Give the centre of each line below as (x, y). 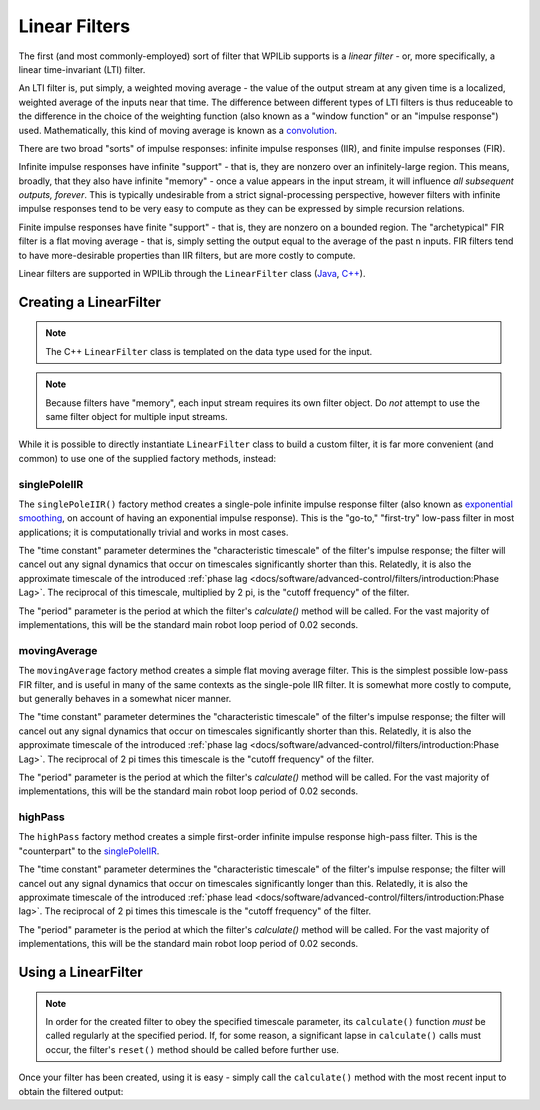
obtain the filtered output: (71, 1091)
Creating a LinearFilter (90, 301)
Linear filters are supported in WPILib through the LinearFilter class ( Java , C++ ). (192, 274)
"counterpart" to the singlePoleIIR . (89, 851)
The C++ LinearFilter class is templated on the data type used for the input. (209, 351)
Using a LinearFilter (81, 971)
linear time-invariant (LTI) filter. (82, 69)
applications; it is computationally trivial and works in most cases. (153, 532)
